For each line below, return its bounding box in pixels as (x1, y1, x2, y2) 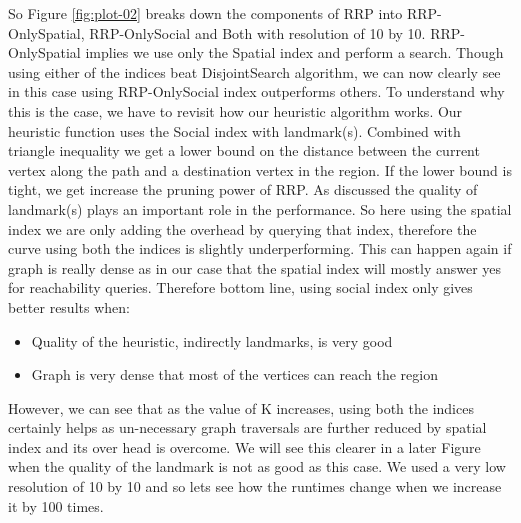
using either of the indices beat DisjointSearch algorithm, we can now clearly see (8, 61, 501, 82)
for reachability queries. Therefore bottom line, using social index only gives (8, 277, 473, 298)
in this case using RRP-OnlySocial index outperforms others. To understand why (8, 81, 505, 102)
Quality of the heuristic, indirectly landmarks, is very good (31, 330, 393, 351)
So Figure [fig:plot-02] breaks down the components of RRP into (8, 3, 403, 23)
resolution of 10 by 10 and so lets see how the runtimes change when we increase (8, 476, 502, 497)
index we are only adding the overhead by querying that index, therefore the (8, 218, 477, 239)
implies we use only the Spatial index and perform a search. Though (85, 42, 504, 63)
